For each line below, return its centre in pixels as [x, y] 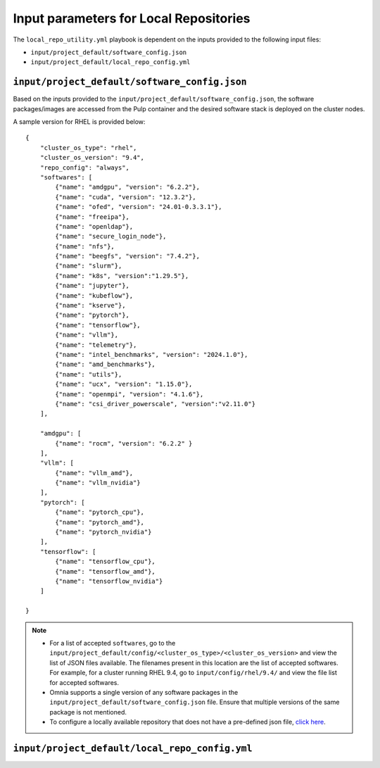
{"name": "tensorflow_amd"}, [106, 571]
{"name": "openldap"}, [94, 226]
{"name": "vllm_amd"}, [94, 473]
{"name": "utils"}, [89, 374]
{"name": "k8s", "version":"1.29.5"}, [122, 276]
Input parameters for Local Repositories [132, 18]
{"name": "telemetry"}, [96, 345]
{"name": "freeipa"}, [93, 217]
